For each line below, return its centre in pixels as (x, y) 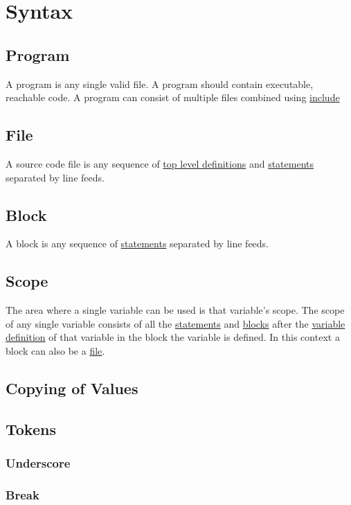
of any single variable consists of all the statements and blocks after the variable (175, 323)
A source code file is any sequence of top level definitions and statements (160, 163)
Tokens (31, 428)
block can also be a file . (55, 350)
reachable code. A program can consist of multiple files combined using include (173, 97)
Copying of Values (72, 388)
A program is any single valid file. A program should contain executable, (160, 83)
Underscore (38, 463)
